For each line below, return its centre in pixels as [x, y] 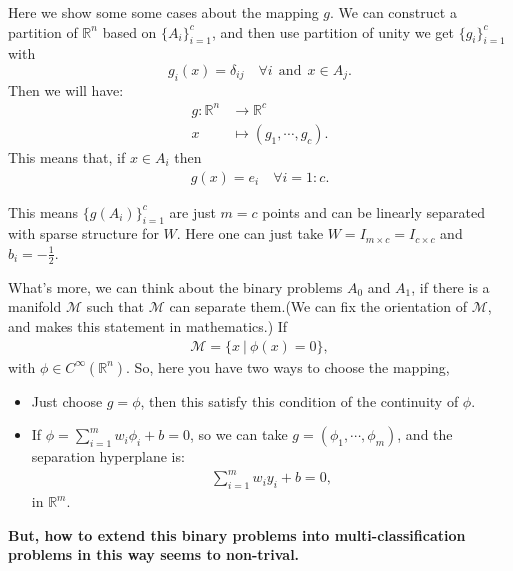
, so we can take [239, 434]
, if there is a [450, 286]
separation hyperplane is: [108, 456]
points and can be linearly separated [373, 211]
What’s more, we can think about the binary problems [175, 286]
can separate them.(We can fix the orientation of [318, 306]
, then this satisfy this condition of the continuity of [299, 400]
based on [129, 31]
